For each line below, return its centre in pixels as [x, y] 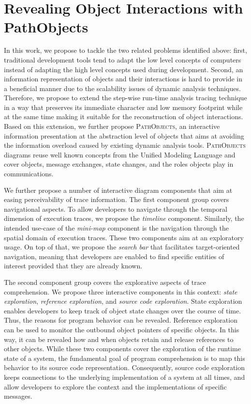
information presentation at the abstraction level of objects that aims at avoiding [124, 135]
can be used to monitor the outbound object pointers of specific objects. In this [122, 329]
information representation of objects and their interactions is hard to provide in [123, 79]
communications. [29, 174]
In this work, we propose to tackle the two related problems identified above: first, [125, 50]
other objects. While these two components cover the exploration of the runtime [122, 349]
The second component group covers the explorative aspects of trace [105, 282]
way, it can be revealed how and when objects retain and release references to [119, 339]
